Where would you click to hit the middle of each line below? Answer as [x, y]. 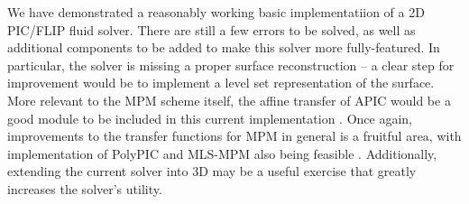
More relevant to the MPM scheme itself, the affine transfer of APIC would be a [229, 100]
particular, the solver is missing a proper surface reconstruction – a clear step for [231, 65]
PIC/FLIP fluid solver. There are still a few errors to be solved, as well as [212, 29]
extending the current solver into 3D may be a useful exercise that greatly [212, 171]
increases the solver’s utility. [85, 188]
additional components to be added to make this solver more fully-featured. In [224, 47]
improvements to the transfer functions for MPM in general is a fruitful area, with [234, 136]
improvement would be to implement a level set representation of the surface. [221, 83]
